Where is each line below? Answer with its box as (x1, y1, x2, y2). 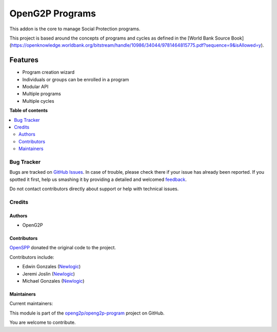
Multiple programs (22, 90, 61, 97)
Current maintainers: (9, 301, 53, 307)
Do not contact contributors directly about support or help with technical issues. (9, 186, 179, 192)
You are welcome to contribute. (9, 319, 76, 326)
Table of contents (9, 107, 48, 114)
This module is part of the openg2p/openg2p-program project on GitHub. (9, 310, 165, 316)
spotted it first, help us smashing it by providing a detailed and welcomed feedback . (9, 176, 187, 182)
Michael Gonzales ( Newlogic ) (22, 278, 85, 284)
